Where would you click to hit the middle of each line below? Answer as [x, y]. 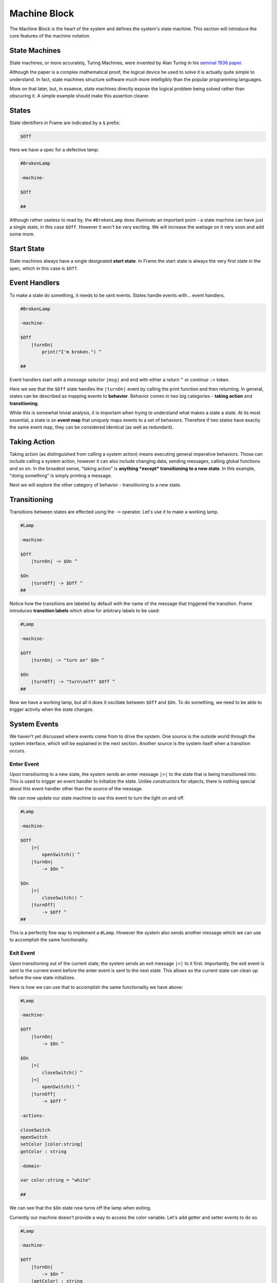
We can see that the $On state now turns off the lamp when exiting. [80, 1208]
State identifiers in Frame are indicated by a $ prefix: [65, 123]
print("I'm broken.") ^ [72, 352]
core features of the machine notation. [50, 35]
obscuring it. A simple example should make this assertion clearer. [80, 96]
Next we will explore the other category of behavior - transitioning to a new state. [95, 485]
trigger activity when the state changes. [52, 709]
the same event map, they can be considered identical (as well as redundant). [92, 427]
